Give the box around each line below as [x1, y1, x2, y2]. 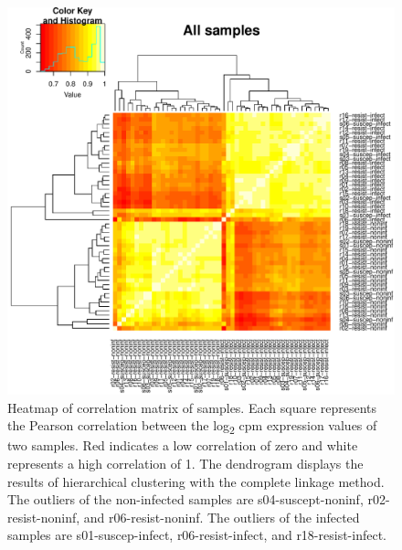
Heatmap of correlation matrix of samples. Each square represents [7, 397, 377, 417]
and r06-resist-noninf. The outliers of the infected [83, 507, 360, 526]
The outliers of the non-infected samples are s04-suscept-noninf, [7, 490, 364, 509]
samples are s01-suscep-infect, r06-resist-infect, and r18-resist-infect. [7, 525, 387, 545]
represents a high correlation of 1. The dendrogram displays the [7, 453, 364, 472]
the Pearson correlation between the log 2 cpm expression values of [7, 416, 377, 437]
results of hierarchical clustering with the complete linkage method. [7, 471, 385, 491]
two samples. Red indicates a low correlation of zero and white [7, 436, 358, 455]
